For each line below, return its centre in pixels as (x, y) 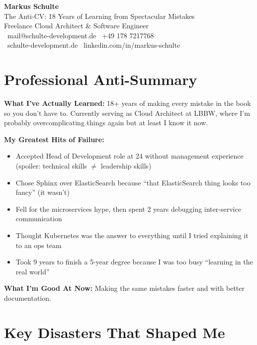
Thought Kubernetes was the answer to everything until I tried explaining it (132, 235)
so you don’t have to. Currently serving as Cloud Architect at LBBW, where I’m (127, 113)
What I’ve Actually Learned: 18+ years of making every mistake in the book (128, 103)
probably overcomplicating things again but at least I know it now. (106, 123)
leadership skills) (126, 166)
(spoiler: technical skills (51, 166)
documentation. (28, 298)
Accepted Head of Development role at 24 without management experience (129, 156)
